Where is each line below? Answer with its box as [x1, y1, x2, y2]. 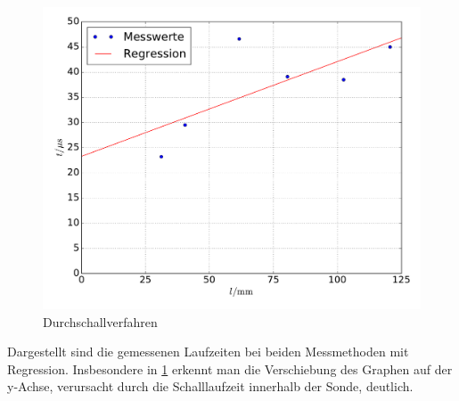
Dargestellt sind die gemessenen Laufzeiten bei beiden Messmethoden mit [7, 342, 409, 361]
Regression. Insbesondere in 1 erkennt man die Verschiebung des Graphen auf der [7, 359, 453, 378]
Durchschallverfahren [43, 312, 158, 331]
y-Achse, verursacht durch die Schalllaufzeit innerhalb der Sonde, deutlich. [7, 377, 414, 396]
